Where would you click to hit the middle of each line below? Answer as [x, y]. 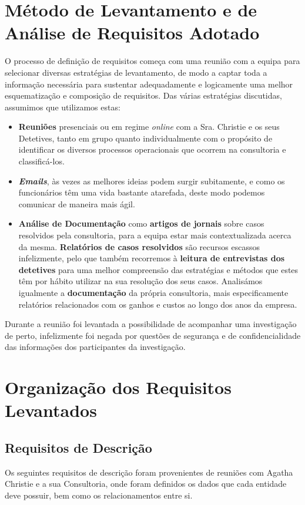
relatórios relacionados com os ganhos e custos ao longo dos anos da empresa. [158, 304]
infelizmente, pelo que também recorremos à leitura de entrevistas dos [152, 258]
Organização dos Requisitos [118, 387]
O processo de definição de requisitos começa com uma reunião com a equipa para [152, 61]
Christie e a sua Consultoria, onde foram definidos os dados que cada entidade [146, 484]
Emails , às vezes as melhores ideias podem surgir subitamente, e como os [152, 181]
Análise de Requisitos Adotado [132, 33]
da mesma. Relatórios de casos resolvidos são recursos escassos [139, 246]
